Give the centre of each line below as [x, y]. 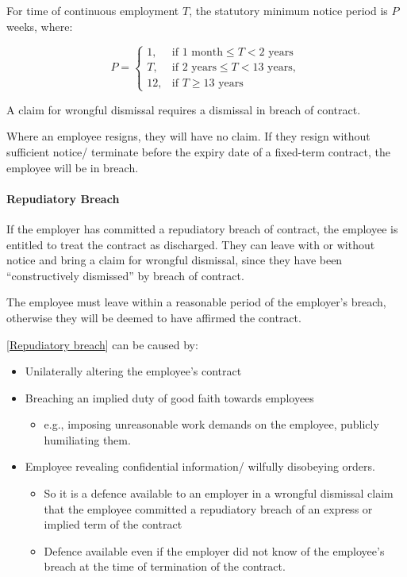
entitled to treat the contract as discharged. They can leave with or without [191, 244]
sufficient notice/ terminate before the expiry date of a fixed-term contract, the [199, 151]
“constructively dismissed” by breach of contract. [125, 275]
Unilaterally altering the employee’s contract [133, 371]
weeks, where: [40, 26]
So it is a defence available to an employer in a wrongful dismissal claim [219, 493]
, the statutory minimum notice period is [288, 10]
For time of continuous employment [93, 10]
